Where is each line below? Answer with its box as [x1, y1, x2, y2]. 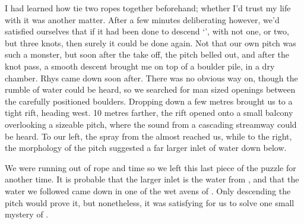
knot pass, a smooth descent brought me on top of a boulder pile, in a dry [5, 59, 275, 72]
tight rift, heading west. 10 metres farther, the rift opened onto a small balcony [5, 106, 293, 119]
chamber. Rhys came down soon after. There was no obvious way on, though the [5, 71, 298, 84]
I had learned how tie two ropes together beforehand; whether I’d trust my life [5, 2, 291, 14]
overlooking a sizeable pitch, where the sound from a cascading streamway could [5, 118, 297, 130]
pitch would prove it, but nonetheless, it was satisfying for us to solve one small [5, 196, 294, 209]
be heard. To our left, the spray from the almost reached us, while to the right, [5, 130, 292, 142]
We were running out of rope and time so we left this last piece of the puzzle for [5, 161, 296, 173]
